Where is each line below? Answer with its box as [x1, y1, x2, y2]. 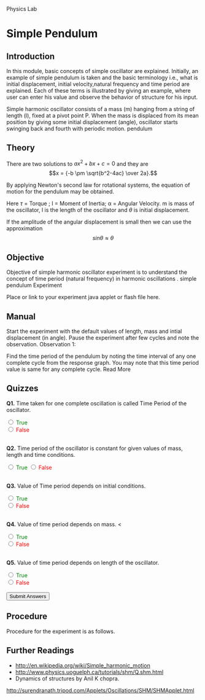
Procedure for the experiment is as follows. [6, 628, 115, 635]
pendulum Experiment [6, 282, 63, 289]
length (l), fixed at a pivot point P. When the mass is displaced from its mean [6, 112, 199, 119]
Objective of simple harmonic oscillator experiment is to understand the [6, 268, 187, 276]
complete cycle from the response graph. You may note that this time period [6, 359, 199, 367]
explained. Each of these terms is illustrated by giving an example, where [6, 87, 191, 94]
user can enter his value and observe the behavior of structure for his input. [6, 93, 198, 101]
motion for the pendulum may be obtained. [6, 188, 115, 195]
